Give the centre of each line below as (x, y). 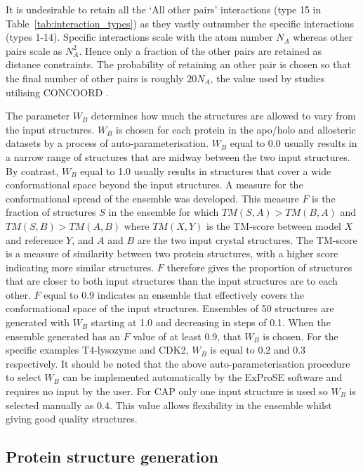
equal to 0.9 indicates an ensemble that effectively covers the (174, 294)
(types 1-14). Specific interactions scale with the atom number (139, 37)
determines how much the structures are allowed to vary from (223, 116)
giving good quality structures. (72, 419)
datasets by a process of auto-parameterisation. (107, 143)
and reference (34, 239)
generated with (38, 322)
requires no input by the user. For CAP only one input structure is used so (167, 391)
